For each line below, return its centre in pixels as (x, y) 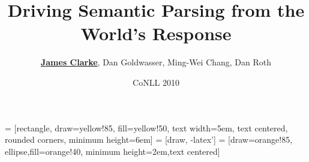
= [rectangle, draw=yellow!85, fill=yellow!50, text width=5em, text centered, (146, 127)
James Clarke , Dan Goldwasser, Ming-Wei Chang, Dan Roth (156, 62)
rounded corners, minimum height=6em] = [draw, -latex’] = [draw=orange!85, (149, 139)
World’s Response (156, 33)
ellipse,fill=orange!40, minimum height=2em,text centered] (112, 151)
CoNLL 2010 (156, 82)
